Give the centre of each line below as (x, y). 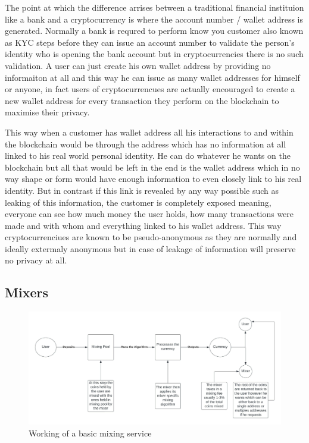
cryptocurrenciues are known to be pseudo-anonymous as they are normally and (151, 237)
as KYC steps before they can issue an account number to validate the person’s (150, 42)
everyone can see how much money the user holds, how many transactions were (149, 214)
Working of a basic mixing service (90, 433)
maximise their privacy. (47, 112)
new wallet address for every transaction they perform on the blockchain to (142, 100)
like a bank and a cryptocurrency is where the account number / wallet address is (154, 19)
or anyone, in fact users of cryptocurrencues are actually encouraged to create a (150, 89)
